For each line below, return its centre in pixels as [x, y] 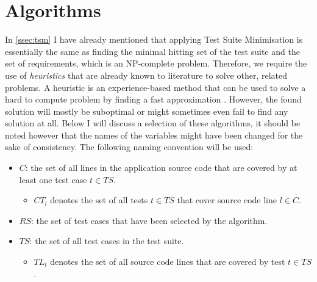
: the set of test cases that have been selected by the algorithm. [149, 220]
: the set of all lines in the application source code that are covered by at [161, 168]
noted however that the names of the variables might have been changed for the [154, 135]
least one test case [53, 179]
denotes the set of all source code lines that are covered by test [168, 262]
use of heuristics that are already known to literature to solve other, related [146, 75]
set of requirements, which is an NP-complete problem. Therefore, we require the [156, 63]
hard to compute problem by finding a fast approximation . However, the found [153, 99]
